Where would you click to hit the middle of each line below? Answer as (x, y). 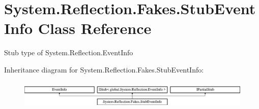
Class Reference (95, 28)
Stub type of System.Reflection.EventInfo (69, 52)
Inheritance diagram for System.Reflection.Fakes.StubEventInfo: (104, 69)
